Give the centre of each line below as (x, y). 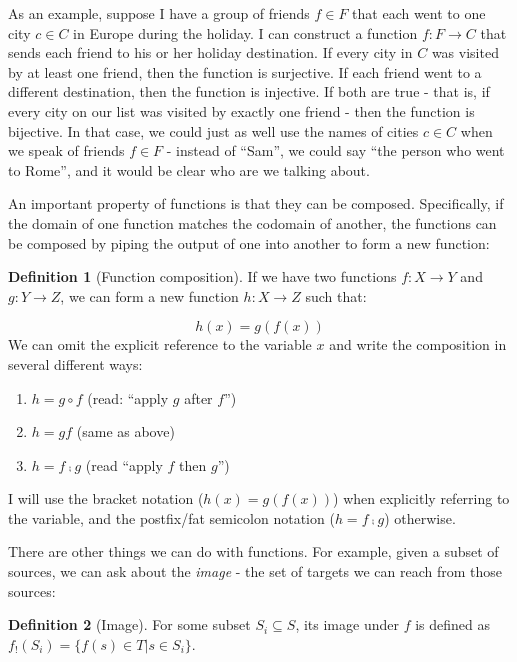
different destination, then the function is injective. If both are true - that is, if (249, 91)
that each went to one (419, 13)
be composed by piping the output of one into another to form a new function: (249, 242)
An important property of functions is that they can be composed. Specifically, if (256, 203)
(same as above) (125, 431)
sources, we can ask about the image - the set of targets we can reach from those (255, 571)
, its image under (347, 624)
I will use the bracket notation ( (106, 498)
